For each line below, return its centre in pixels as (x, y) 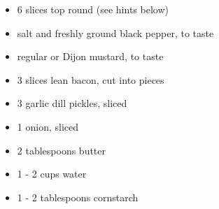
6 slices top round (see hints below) (93, 9)
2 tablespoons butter (62, 150)
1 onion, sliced (48, 126)
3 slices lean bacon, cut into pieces (91, 79)
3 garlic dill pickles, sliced (72, 103)
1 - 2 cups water (52, 174)
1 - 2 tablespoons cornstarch (78, 197)
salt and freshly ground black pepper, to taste (115, 33)
